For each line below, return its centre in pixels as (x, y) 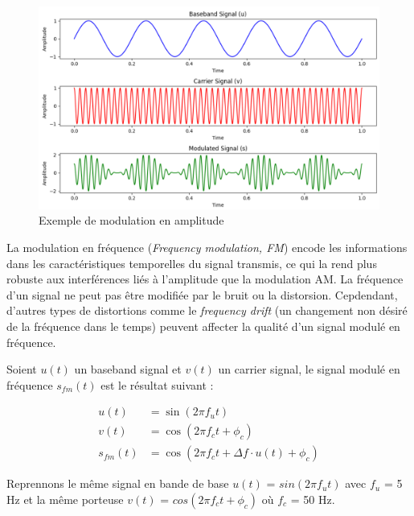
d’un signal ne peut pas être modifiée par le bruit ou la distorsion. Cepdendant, (202, 294)
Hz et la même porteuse (65, 499)
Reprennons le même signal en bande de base (118, 483)
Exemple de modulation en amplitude (131, 220)
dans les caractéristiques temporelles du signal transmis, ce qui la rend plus (192, 263)
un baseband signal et (128, 369)
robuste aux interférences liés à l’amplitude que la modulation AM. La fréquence (205, 279)
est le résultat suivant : (157, 384)
